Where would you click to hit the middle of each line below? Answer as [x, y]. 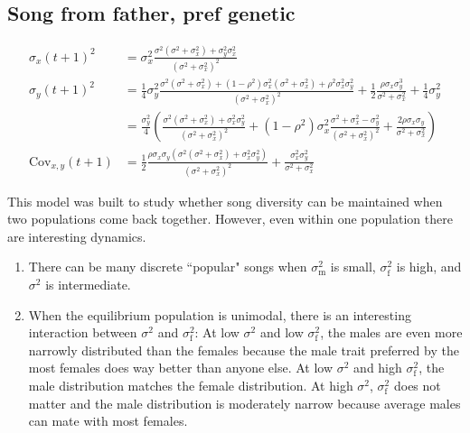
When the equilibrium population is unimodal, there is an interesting [220, 314]
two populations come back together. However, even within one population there [230, 219]
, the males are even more [391, 332]
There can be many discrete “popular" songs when [168, 267]
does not [417, 385]
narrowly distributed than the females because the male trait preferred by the [244, 350]
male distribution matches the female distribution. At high [191, 385]
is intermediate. [88, 284]
